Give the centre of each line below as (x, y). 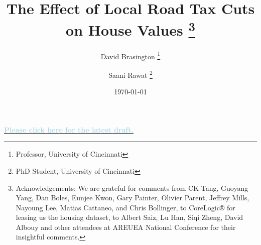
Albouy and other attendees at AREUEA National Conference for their (126, 227)
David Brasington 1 (130, 55)
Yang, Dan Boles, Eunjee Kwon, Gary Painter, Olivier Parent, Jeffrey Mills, (133, 198)
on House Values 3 (130, 29)
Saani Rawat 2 (130, 74)
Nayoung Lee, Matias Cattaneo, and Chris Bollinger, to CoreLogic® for (125, 207)
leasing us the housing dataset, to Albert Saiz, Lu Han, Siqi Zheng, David (129, 217)
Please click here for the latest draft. (69, 129)
